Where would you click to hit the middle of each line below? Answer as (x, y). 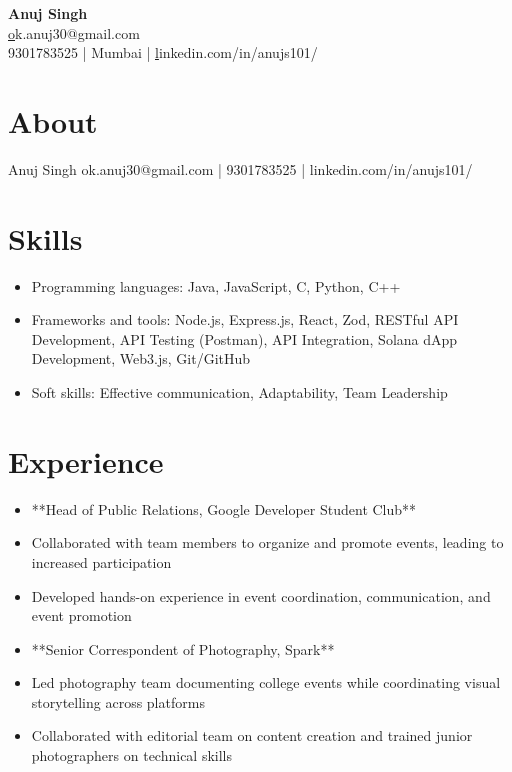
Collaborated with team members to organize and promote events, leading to (267, 542)
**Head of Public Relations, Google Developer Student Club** (224, 508)
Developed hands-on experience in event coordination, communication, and (261, 595)
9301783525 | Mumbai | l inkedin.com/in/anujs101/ (163, 52)
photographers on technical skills (132, 755)
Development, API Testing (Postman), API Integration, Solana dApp (244, 338)
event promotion (81, 615)
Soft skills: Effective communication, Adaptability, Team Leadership (239, 392)
